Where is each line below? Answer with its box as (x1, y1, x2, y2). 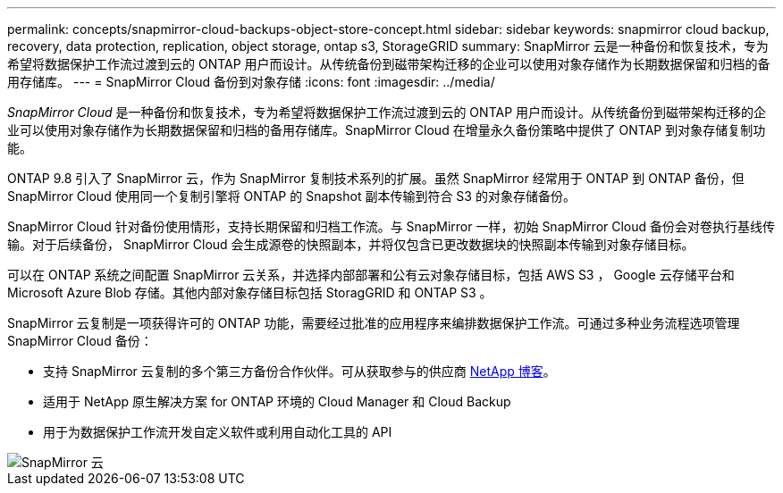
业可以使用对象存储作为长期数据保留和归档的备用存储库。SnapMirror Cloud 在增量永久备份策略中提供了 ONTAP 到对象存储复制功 (7, 122, 766, 138)
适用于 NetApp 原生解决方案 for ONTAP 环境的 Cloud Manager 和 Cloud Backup (43, 394, 511, 409)
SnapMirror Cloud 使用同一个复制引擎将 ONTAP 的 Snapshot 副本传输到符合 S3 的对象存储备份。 (7, 188, 576, 204)
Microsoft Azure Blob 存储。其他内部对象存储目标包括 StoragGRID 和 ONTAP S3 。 (7, 285, 493, 300)
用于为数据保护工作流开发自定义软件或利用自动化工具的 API (43, 424, 392, 439)
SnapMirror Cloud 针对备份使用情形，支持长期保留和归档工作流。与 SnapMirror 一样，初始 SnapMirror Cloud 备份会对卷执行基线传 (7, 219, 776, 234)
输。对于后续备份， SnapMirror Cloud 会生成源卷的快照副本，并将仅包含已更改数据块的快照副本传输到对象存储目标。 (7, 237, 695, 252)
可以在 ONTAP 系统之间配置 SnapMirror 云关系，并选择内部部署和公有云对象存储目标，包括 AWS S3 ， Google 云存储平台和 (7, 267, 735, 282)
